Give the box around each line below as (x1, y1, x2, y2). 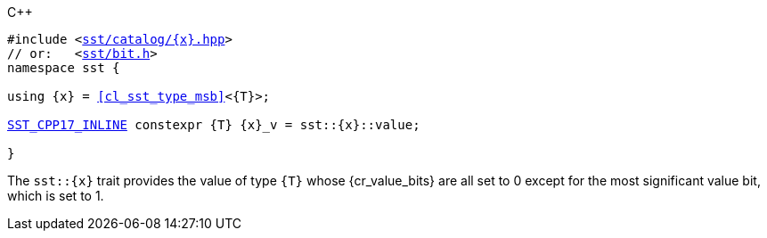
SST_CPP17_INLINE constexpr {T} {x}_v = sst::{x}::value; (7, 118, 420, 132)
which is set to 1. (7, 188, 104, 203)
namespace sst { (7, 61, 120, 75)
